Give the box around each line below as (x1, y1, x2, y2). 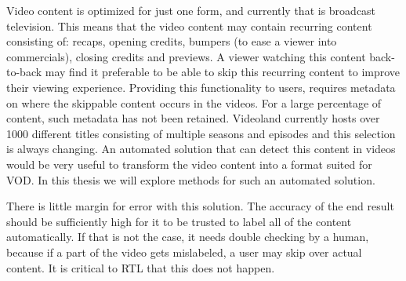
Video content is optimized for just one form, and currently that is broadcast (6, 2, 376, 18)
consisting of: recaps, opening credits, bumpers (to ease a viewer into (6, 33, 337, 49)
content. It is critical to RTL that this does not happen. (6, 259, 275, 276)
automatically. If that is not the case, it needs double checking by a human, (6, 228, 369, 245)
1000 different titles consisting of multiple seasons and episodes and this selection (6, 125, 396, 141)
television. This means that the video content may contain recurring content (6, 17, 372, 34)
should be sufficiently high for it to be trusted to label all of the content (6, 213, 352, 229)
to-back (6, 64, 42, 80)
